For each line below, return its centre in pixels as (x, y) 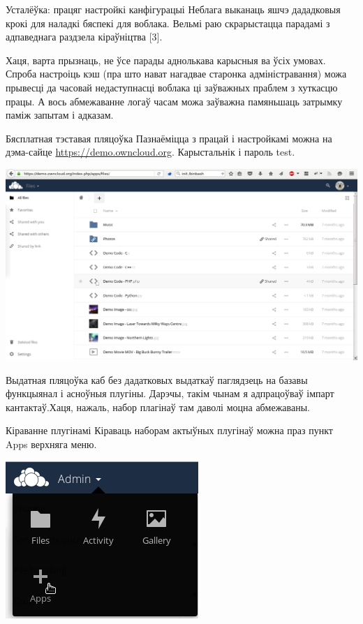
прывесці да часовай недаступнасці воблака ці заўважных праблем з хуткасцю (172, 87)
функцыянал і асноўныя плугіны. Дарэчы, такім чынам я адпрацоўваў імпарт (170, 393)
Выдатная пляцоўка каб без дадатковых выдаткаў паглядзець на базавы (157, 379)
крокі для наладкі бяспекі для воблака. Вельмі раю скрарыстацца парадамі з (168, 23)
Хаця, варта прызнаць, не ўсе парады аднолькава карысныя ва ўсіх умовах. (166, 60)
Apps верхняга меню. (51, 444)
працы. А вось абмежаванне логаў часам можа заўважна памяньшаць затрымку (174, 101)
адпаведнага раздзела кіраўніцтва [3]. (84, 37)
